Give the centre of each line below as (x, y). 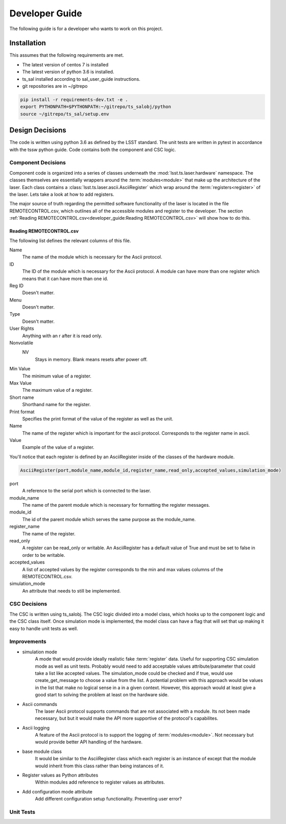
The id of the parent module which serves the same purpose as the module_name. (109, 519)
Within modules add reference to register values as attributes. (100, 782)
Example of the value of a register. (58, 448)
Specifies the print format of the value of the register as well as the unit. (98, 418)
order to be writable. (44, 555)
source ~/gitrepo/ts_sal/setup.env (65, 114)
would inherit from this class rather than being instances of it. (100, 766)
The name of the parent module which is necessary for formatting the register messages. (116, 505)
